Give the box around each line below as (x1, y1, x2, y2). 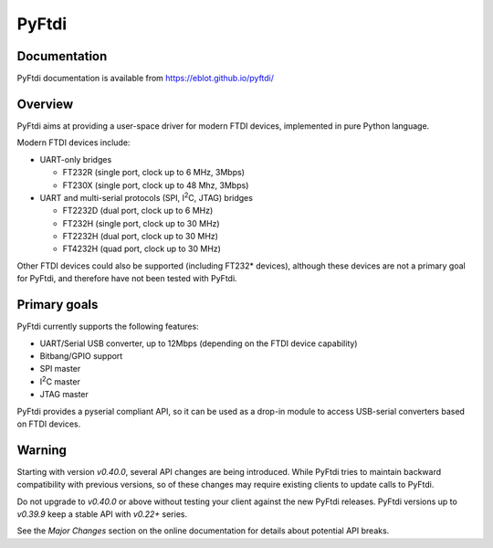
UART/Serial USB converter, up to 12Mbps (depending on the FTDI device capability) (39, 338, 358, 349)
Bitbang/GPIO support (39, 350, 123, 361)
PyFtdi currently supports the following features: (16, 321, 200, 332)
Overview (16, 96, 74, 111)
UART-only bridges (39, 153, 112, 164)
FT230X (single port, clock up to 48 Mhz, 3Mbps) (62, 179, 249, 191)
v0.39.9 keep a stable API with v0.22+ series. (16, 508, 187, 520)
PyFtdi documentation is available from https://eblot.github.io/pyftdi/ (16, 73, 274, 84)
